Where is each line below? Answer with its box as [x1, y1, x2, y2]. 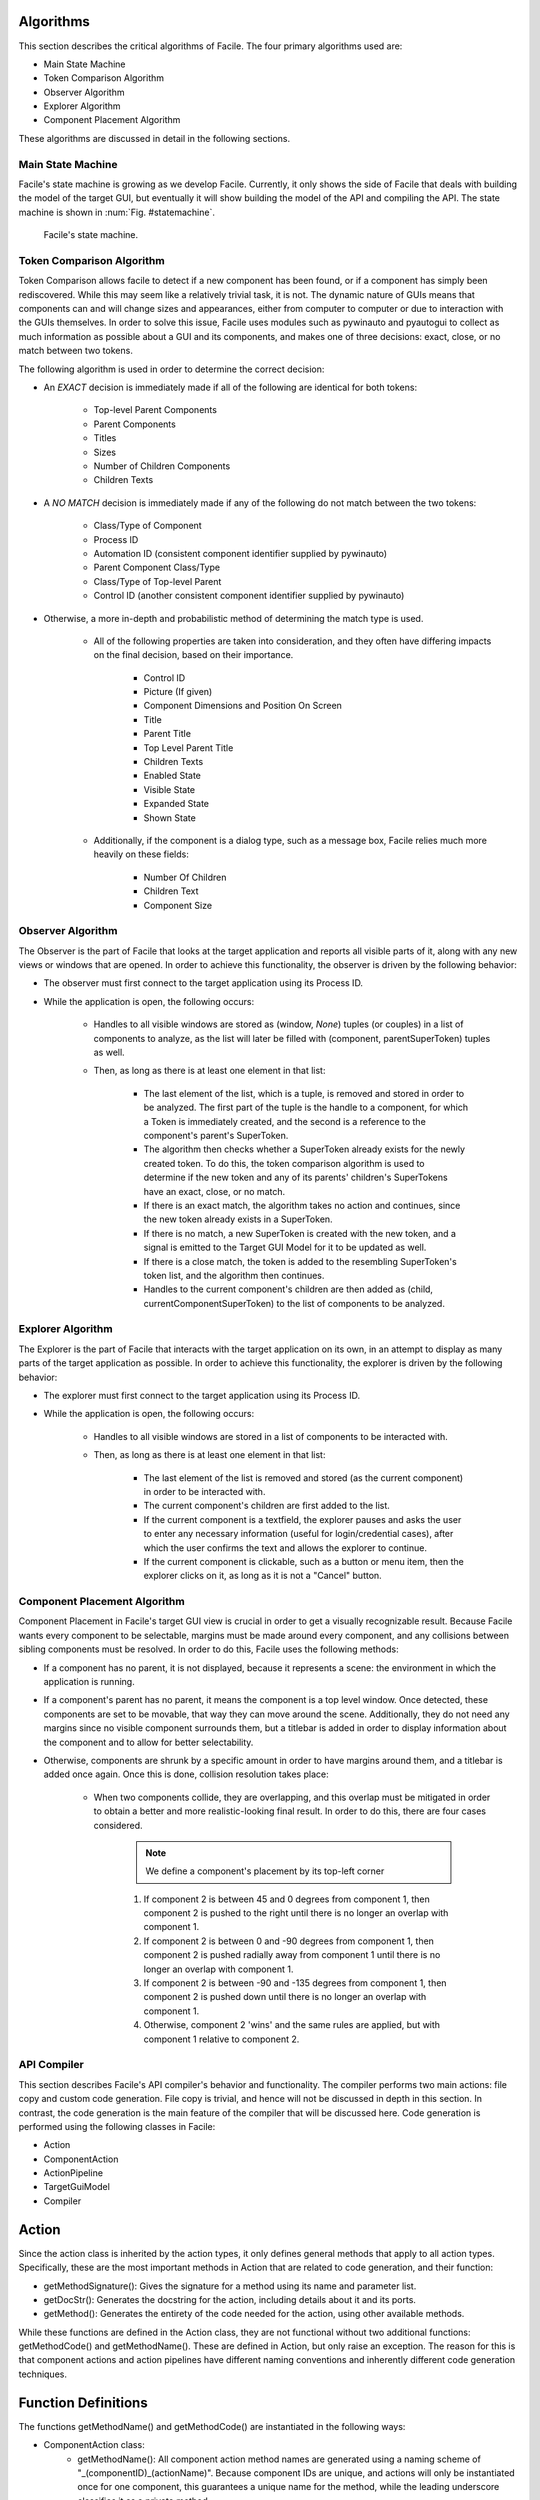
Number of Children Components [93, 460, 231, 472]
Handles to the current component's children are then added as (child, [143, 1283, 434, 1295]
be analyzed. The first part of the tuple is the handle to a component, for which [143, 1101, 469, 1114]
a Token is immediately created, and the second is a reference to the [143, 1115, 427, 1127]
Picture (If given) [143, 686, 213, 698]
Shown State [143, 811, 197, 824]
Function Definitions [18, 2394, 149, 2411]
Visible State [143, 783, 195, 795]
